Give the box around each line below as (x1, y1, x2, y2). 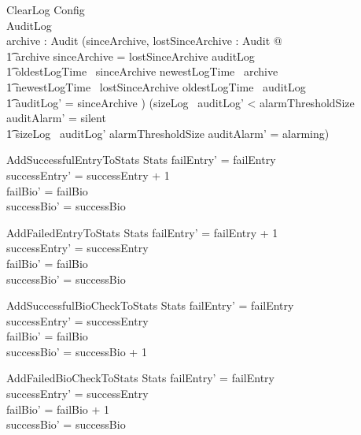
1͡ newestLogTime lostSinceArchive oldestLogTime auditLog (6, 78, 306, 95)
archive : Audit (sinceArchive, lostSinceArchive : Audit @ (6, 32, 282, 49)
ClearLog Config (6, 2, 85, 17)
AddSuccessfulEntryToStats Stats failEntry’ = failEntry (6, 151, 276, 168)
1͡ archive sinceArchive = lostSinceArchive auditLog (6, 47, 255, 64)
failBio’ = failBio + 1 (6, 400, 110, 417)
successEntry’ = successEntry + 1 (6, 166, 170, 183)
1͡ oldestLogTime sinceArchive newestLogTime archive (6, 63, 278, 80)
